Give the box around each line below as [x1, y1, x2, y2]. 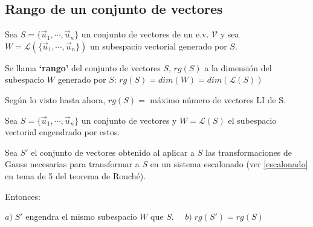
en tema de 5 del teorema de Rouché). [5, 169, 146, 182]
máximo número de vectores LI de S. [150, 93, 286, 106]
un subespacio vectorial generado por [90, 39, 227, 52]
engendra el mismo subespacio [25, 210, 137, 223]
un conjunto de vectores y [81, 113, 177, 126]
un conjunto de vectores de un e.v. [81, 28, 209, 40]
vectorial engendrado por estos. [5, 126, 120, 138]
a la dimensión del [204, 61, 272, 74]
